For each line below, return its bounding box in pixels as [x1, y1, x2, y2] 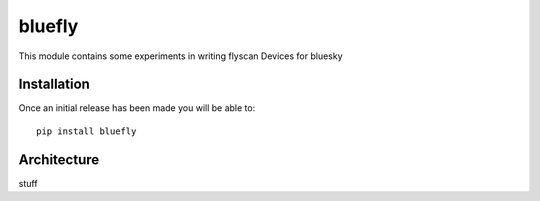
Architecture [18, 151, 100, 168]
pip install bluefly [36, 125, 137, 137]
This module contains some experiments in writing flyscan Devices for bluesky [18, 50, 344, 62]
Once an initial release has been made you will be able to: [18, 102, 256, 114]
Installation [18, 76, 90, 93]
